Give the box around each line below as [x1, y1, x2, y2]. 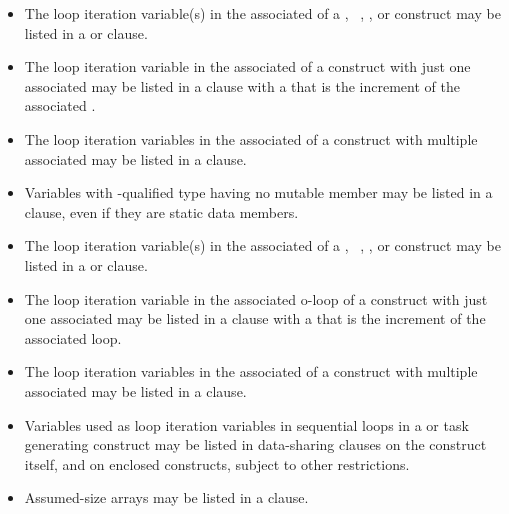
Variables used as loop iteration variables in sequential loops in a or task [24, 414, 469, 435]
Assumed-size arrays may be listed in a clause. [24, 487, 309, 508]
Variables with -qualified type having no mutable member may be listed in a [24, 182, 493, 203]
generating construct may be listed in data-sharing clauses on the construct [24, 434, 487, 455]
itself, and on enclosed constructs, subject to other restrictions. [24, 453, 410, 474]
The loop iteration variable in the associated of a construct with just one [24, 56, 471, 77]
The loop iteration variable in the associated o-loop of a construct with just [24, 288, 488, 309]
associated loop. [24, 327, 122, 348]
